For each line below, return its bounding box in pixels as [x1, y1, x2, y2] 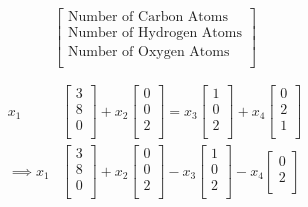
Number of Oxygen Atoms [68, 45, 230, 60]
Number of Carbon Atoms [68, 10, 228, 25]
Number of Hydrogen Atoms [68, 26, 242, 41]
